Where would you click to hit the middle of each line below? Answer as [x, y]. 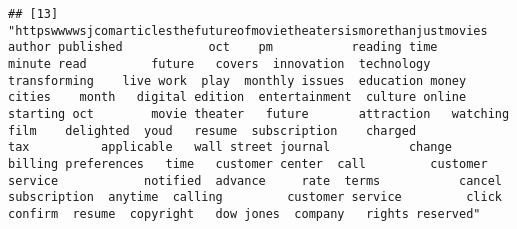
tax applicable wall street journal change [230, 147]
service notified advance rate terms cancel [255, 180]
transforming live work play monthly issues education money [237, 80]
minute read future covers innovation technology [219, 63]
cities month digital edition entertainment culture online [237, 97]
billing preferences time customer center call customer [248, 163]
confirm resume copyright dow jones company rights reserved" [244, 213]
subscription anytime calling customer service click [255, 197]
